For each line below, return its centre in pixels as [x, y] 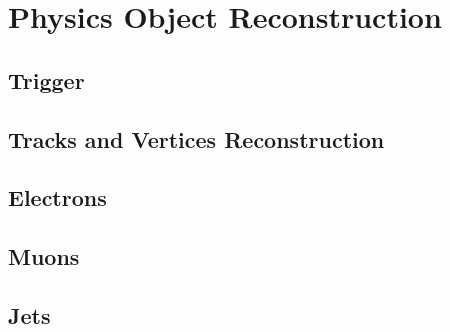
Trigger [46, 79]
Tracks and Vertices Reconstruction [196, 138]
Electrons [57, 197]
